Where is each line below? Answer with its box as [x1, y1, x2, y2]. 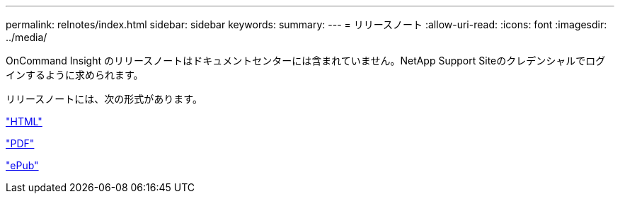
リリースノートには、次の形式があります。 [6, 93, 202, 105]
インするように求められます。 [6, 69, 144, 81]
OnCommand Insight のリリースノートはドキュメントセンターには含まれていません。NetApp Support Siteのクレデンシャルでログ [6, 55, 606, 67]
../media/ [6, 31, 47, 43]
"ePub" [6, 159, 39, 171]
